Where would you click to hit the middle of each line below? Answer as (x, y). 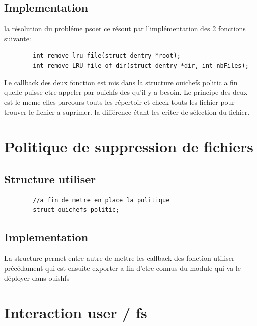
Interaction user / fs (76, 312)
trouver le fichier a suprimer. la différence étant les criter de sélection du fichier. (127, 112)
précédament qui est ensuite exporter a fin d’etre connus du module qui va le (122, 268)
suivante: (18, 38)
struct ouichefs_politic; (76, 210)
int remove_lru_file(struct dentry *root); (107, 56)
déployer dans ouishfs (37, 278)
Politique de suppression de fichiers (129, 147)
